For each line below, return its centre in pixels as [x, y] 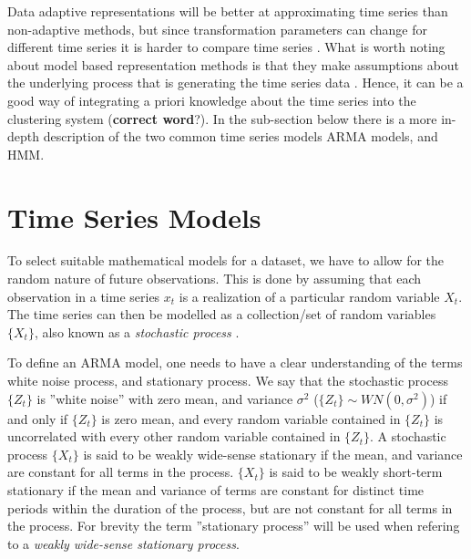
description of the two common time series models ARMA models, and [241, 136]
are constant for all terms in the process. [121, 472]
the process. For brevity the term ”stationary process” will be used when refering [234, 526]
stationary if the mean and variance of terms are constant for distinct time [216, 490]
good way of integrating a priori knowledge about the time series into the [212, 100]
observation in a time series [84, 296]
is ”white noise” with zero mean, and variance [165, 398]
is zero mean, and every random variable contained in [251, 418]
